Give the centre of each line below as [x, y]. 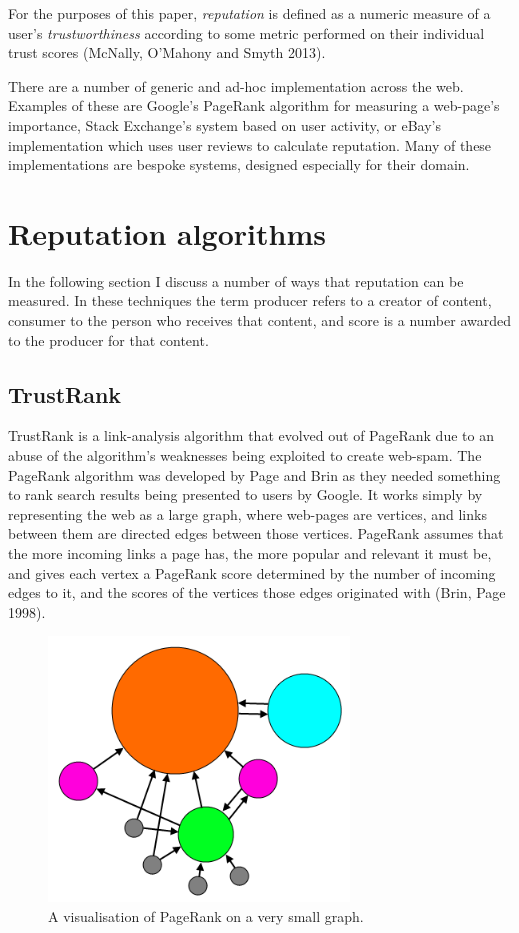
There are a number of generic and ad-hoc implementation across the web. [236, 85]
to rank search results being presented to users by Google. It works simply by [245, 494]
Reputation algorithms [167, 232]
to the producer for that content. [108, 339]
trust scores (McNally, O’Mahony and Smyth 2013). [167, 52]
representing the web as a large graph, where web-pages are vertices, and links [247, 513]
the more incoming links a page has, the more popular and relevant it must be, [250, 553]
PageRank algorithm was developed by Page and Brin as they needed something [254, 474]
